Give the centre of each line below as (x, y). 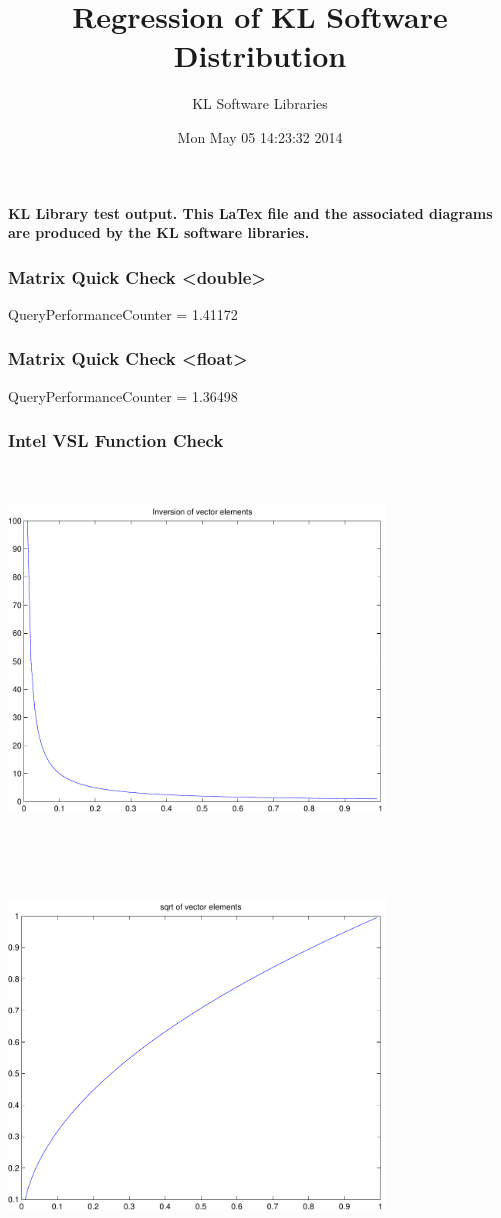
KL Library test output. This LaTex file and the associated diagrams (250, 212)
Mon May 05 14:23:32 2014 (260, 136)
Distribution (260, 55)
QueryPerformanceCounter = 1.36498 (123, 395)
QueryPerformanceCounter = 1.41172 (123, 313)
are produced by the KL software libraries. (159, 232)
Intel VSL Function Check (116, 440)
